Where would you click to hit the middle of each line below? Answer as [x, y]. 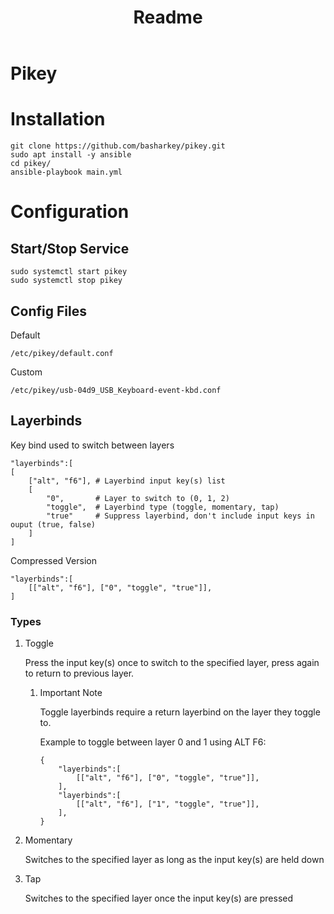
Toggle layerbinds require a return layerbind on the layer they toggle [180, 712]
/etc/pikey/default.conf [62, 353]
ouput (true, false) [53, 524]
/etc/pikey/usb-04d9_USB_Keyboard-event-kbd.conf [116, 390]
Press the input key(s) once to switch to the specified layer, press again [172, 663]
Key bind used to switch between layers [92, 445]
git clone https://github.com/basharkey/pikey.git [118, 146]
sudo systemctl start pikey [69, 272]
